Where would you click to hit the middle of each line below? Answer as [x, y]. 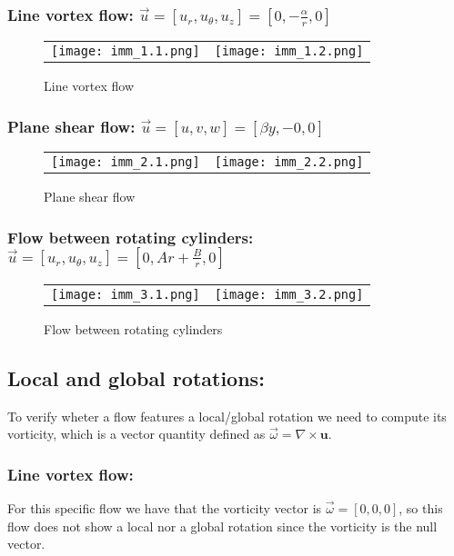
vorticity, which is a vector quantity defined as [136, 434]
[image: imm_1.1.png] [126, 51]
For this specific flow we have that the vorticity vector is [165, 508]
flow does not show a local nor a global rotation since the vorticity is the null [222, 526]
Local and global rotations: [136, 377]
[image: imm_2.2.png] [289, 162]
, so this [421, 508]
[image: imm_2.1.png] [126, 162]
